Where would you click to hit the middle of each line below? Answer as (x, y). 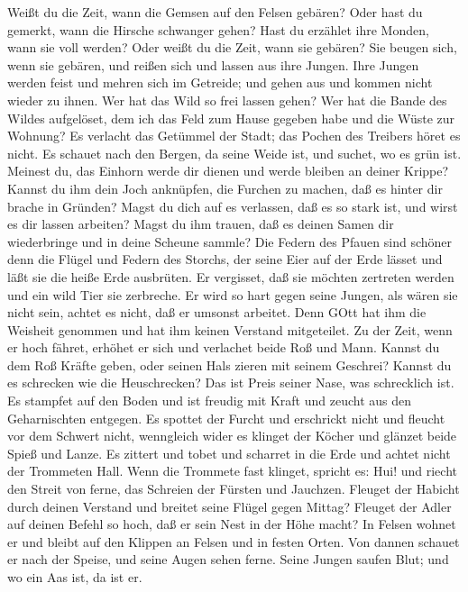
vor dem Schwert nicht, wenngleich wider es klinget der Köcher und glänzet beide (232, 436)
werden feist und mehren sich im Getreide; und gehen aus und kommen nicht (220, 82)
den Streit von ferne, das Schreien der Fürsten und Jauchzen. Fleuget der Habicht (234, 489)
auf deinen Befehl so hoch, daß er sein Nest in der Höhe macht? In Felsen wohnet (232, 524)
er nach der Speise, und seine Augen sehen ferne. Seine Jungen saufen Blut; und (228, 559)
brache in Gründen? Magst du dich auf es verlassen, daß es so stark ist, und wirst (233, 206)
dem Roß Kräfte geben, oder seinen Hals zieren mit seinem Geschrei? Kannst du (229, 364)
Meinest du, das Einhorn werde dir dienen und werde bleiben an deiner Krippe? (228, 171)
